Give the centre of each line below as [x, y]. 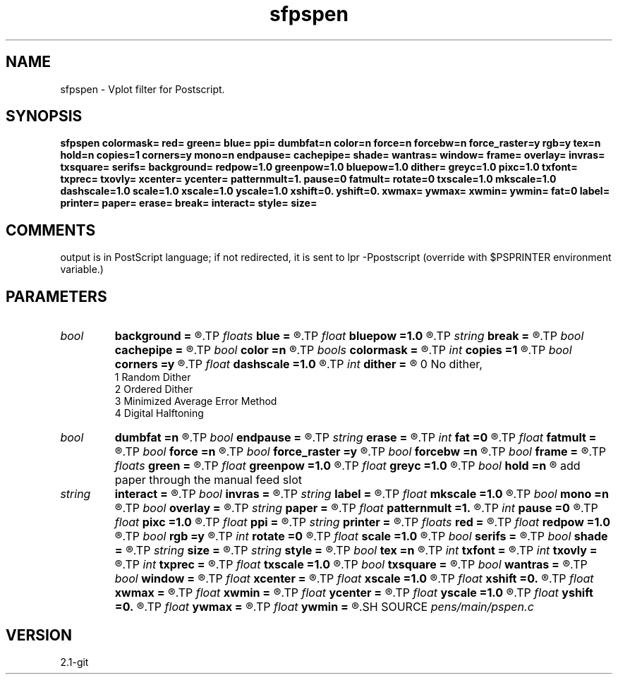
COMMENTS [51, 230]
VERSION [39, 635]
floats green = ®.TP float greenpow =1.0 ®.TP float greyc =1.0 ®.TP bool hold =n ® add [347, 466]
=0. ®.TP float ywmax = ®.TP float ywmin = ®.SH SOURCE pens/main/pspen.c [324, 607]
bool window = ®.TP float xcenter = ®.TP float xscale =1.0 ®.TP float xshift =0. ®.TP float [354, 579]
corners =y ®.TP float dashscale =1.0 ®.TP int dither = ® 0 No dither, [298, 364]
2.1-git [74, 662]
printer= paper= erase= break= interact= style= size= [189, 203]
